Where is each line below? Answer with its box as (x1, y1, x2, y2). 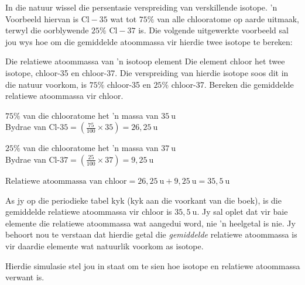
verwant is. (5, 271, 44, 283)
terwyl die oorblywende (5, 24, 89, 36)
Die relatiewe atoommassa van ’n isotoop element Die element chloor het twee (5, 55, 285, 67)
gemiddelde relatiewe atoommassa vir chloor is (5, 205, 172, 218)
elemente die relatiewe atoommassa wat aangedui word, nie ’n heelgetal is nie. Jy (5, 217, 296, 229)
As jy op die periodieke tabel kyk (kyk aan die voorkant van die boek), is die (5, 194, 282, 206)
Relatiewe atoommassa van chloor (5, 177, 127, 186)
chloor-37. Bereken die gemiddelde (171, 78, 294, 90)
